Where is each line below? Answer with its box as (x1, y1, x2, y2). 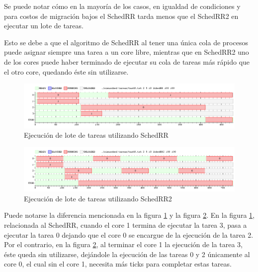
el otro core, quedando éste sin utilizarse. (4, 66, 129, 77)
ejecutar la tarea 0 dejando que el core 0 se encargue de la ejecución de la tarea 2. (4, 229, 254, 240)
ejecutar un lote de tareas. (4, 20, 84, 31)
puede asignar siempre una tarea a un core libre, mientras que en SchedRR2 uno (4, 47, 249, 57)
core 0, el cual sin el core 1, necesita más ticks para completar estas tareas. (4, 259, 232, 269)
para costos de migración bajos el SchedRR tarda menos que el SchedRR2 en (4, 10, 239, 21)
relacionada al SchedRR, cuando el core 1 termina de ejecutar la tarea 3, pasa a (4, 220, 247, 230)
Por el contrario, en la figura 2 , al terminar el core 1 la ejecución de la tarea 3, (4, 239, 243, 250)
